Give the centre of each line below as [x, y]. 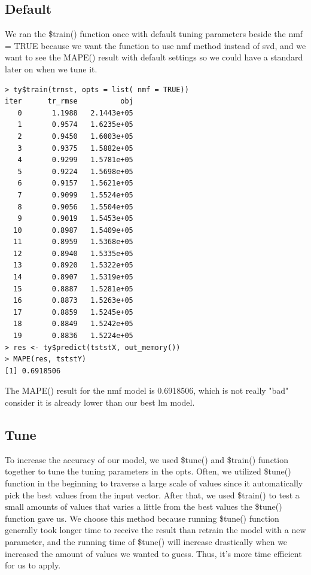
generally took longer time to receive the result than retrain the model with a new [155, 530]
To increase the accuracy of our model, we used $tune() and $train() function [147, 459]
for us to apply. [33, 565]
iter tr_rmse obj [69, 101]
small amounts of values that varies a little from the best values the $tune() [144, 506]
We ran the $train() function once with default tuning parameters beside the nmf [154, 34]
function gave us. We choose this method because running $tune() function [142, 518]
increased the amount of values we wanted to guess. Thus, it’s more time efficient [153, 553]
